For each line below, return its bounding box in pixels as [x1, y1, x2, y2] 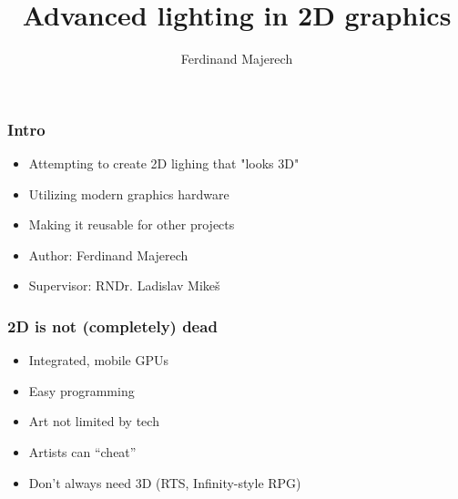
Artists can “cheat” [28, 442, 137, 461]
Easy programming [28, 381, 135, 400]
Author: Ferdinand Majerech [28, 245, 188, 264]
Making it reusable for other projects [28, 215, 235, 234]
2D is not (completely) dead [7, 314, 218, 337]
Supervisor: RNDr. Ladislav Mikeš [28, 276, 220, 295]
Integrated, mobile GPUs [28, 351, 169, 370]
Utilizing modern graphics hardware [28, 184, 229, 203]
